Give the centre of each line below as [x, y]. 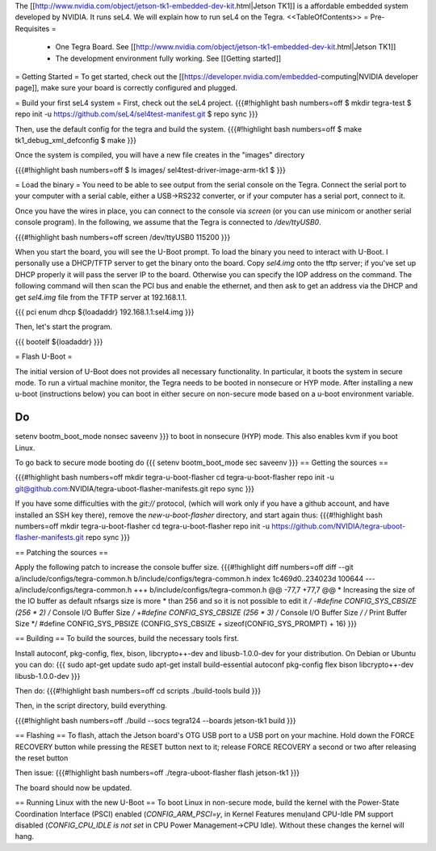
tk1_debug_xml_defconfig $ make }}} [76, 140]
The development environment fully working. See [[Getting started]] [168, 58]
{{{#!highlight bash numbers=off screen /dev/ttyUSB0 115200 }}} [123, 237]
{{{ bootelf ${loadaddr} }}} [59, 341]
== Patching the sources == [62, 552]
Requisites [32, 28]
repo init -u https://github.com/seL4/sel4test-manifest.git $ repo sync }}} [136, 114]
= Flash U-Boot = [44, 356]
